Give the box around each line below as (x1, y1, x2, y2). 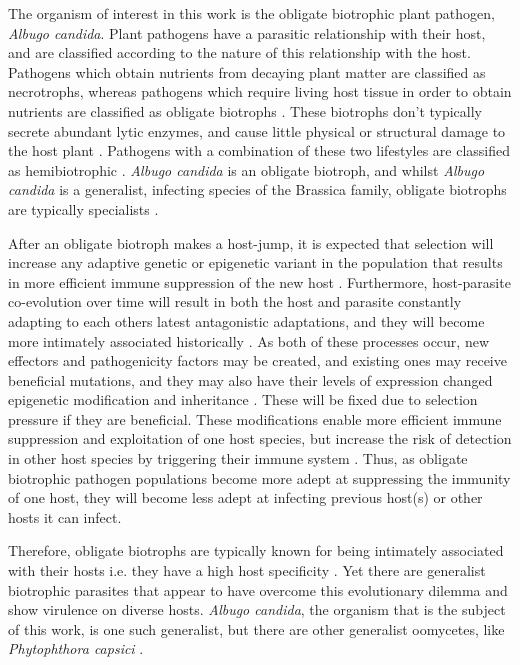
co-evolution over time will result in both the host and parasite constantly (8, 291, 462, 312)
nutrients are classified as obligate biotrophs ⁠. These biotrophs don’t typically (8, 100, 483, 121)
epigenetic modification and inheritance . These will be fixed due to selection (8, 389, 478, 410)
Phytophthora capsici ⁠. (8, 638, 144, 659)
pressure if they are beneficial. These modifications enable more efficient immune (8, 408, 502, 429)
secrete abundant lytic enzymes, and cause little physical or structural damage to (8, 120, 506, 141)
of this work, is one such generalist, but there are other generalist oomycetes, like (8, 618, 505, 639)
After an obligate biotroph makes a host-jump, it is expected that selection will (8, 232, 494, 253)
